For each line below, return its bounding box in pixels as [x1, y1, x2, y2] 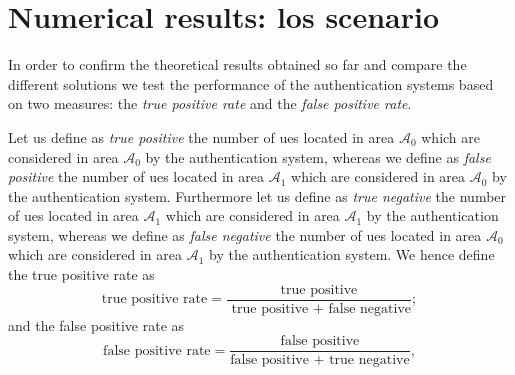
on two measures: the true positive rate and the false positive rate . [8, 93, 412, 114]
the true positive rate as [8, 264, 155, 285]
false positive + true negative [230, 353, 410, 368]
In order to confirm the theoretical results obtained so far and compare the [8, 54, 467, 75]
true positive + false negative [231, 301, 412, 316]
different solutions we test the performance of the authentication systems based [8, 73, 494, 94]
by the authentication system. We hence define [209, 244, 495, 265]
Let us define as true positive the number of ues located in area [8, 126, 395, 147]
